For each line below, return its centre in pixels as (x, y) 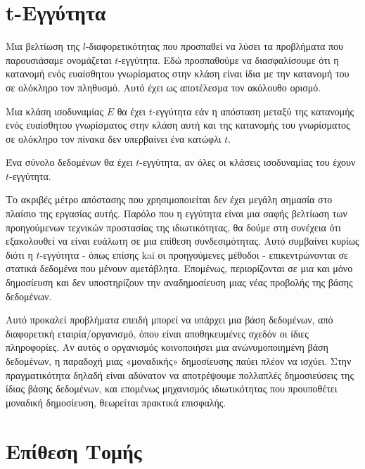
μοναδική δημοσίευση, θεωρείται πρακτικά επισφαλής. (116, 402)
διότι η (19, 254)
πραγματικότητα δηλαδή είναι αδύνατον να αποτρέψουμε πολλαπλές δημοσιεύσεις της (180, 374)
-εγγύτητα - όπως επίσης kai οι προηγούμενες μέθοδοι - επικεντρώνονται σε (194, 254)
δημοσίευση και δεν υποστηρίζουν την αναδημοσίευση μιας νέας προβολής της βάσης (179, 282)
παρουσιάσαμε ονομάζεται (59, 59)
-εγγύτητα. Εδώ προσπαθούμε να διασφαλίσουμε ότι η (229, 59)
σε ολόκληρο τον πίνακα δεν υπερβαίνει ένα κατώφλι (114, 138)
